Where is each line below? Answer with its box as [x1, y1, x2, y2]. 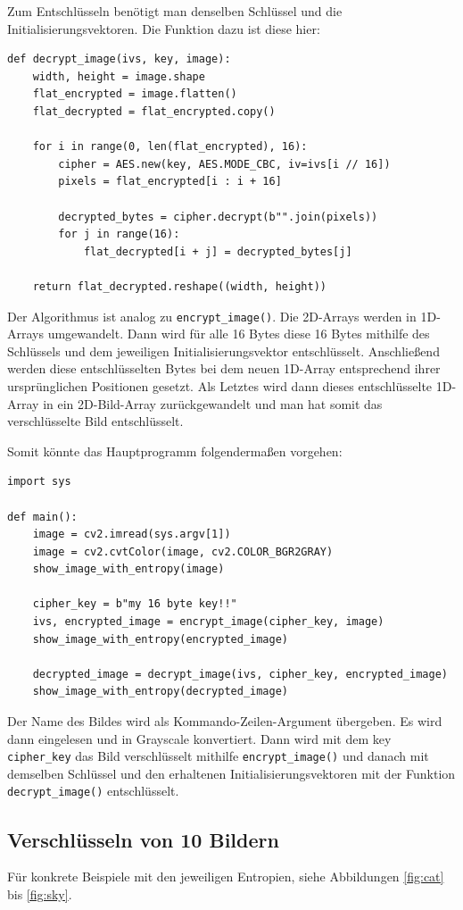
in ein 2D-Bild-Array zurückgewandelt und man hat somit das [43, 394, 383, 413]
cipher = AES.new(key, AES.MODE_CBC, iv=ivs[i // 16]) [58, 157, 391, 171]
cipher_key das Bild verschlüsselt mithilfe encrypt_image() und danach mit [7, 747, 429, 765]
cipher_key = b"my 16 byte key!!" [32, 597, 237, 611]
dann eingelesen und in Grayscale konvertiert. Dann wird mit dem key [7, 729, 392, 747]
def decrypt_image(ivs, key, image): [7, 53, 231, 66]
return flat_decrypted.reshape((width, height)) [32, 280, 327, 293]
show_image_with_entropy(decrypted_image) [32, 685, 288, 698]
